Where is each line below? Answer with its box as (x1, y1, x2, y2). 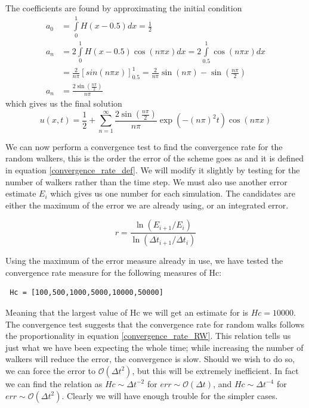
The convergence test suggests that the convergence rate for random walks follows (5, 317, 305, 330)
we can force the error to (5, 364, 96, 376)
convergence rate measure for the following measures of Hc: (5, 266, 222, 278)
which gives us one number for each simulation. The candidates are (50, 187, 295, 200)
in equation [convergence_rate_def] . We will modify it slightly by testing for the (5, 163, 300, 176)
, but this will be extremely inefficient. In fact (132, 364, 299, 376)
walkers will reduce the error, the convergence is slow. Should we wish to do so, (5, 353, 295, 365)
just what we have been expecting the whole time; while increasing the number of (5, 341, 304, 353)
